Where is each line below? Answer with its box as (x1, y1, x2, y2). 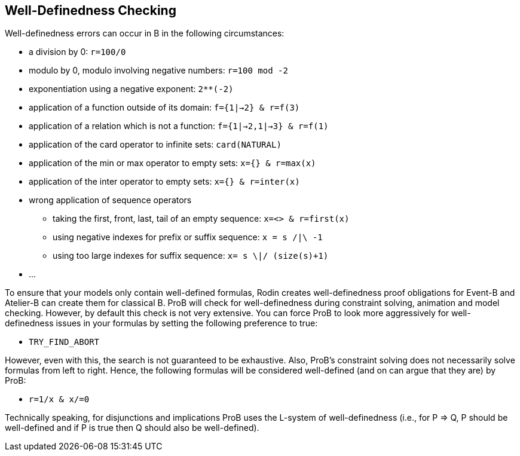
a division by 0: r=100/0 (29, 47, 126, 57)
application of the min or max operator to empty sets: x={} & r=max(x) (29, 158, 316, 169)
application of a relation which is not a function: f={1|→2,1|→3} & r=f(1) (29, 121, 329, 131)
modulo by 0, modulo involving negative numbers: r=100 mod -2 (29, 65, 288, 76)
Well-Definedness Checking (5, 3, 176, 18)
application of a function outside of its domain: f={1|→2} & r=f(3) (29, 102, 300, 113)
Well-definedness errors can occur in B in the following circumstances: (5, 28, 285, 39)
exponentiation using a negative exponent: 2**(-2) (29, 84, 234, 94)
